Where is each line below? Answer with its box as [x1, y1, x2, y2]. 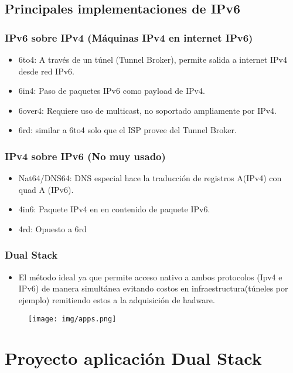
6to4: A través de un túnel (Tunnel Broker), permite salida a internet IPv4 [18, 53, 287, 65]
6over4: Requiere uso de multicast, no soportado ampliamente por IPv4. [18, 104, 277, 116]
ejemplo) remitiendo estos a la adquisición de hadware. [18, 293, 215, 306]
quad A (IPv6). [18, 183, 74, 195]
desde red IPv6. [18, 65, 74, 77]
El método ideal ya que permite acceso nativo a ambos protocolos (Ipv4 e [18, 270, 282, 283]
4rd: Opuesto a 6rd [18, 222, 87, 235]
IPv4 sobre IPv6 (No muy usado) [5, 148, 166, 163]
